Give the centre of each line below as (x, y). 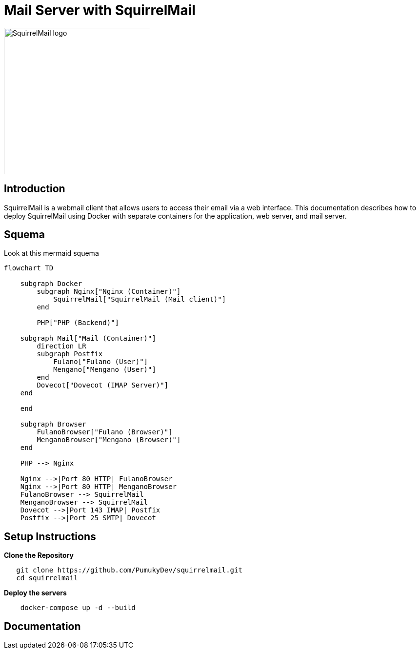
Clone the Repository (39, 555)
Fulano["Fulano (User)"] (101, 362)
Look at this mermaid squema (51, 253)
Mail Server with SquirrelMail (100, 10)
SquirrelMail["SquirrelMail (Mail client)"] (140, 299)
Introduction (35, 189)
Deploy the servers (35, 593)
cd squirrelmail (47, 578)
